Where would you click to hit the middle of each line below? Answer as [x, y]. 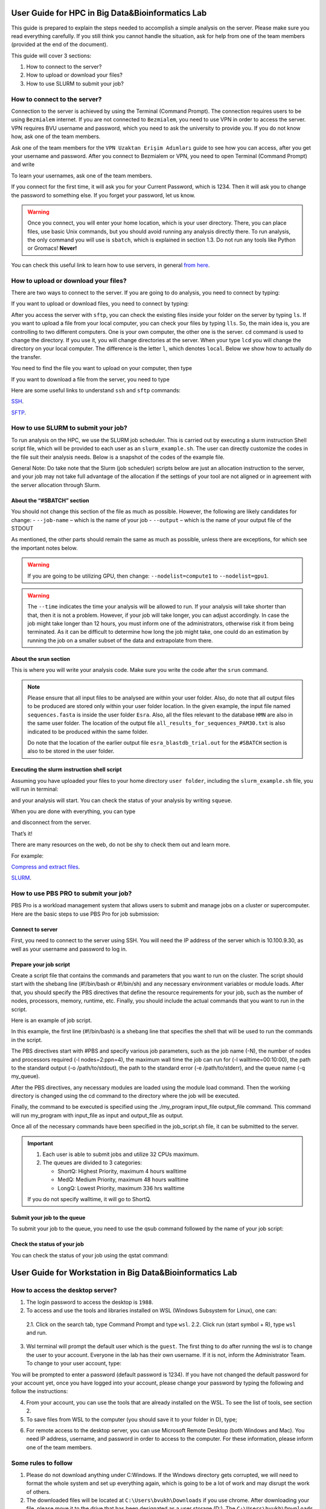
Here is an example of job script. [52, 1020]
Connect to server [34, 929]
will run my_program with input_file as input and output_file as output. [97, 1115]
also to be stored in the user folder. [71, 751]
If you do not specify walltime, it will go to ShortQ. [89, 1199]
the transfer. [26, 357]
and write [23, 164]
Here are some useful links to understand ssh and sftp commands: [96, 390]
